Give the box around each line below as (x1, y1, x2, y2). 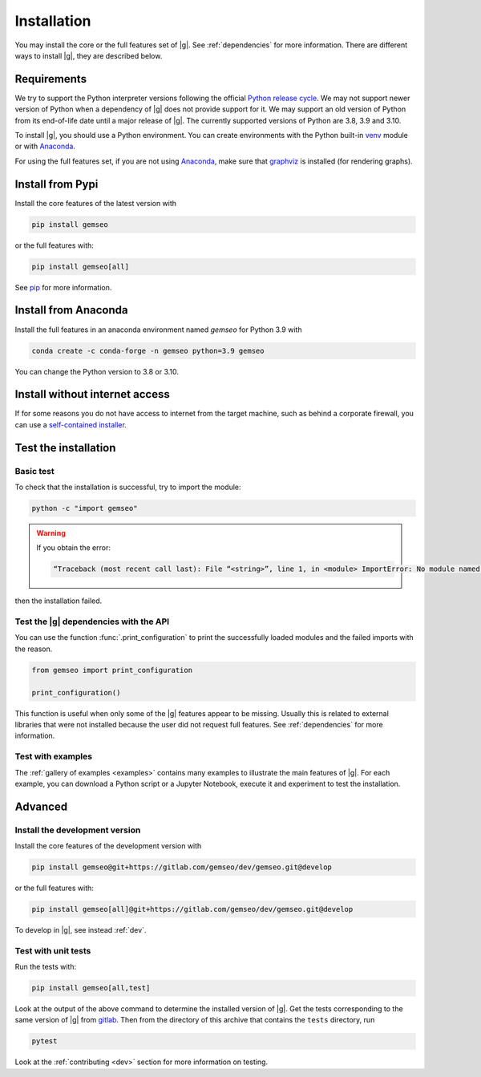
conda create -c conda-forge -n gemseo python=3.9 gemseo (31, 346, 265, 355)
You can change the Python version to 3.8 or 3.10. (14, 366, 180, 376)
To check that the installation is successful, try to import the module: (14, 482, 241, 492)
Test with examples (14, 751, 92, 762)
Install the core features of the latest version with (14, 198, 176, 208)
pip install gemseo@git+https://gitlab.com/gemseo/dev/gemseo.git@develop (31, 863, 333, 872)
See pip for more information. (14, 282, 112, 292)
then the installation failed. (14, 596, 103, 605)
